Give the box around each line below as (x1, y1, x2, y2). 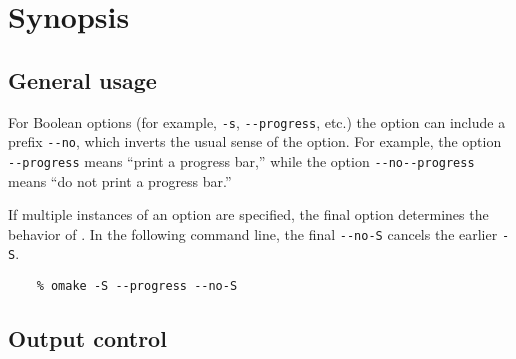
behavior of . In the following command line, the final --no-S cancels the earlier (8, 223, 498, 244)
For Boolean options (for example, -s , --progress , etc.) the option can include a (8, 111, 506, 132)
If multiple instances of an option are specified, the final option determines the (8, 204, 489, 225)
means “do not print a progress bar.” (8, 170, 232, 191)
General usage (8, 64, 157, 95)
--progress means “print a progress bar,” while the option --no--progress (8, 150, 475, 171)
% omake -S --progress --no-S (36, 279, 238, 294)
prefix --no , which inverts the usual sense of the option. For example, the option (8, 131, 502, 152)
